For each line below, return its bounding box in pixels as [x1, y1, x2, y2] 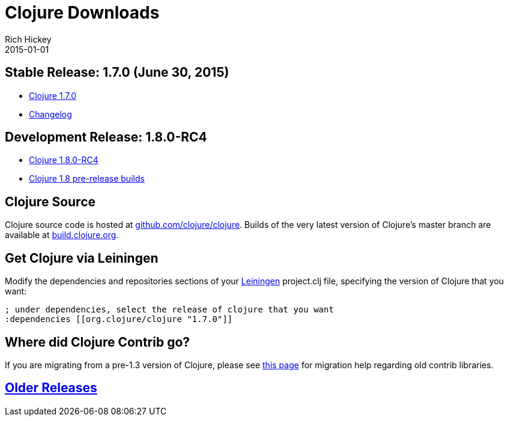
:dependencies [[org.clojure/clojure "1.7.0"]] [5, 314, 233, 324]
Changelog [29, 109, 72, 119]
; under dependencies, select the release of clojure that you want [5, 305, 334, 315]
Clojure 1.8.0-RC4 [29, 155, 98, 166]
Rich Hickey [5, 34, 52, 44]
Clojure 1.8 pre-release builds [29, 173, 145, 184]
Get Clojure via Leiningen [5, 250, 159, 266]
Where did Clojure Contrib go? [5, 334, 190, 350]
